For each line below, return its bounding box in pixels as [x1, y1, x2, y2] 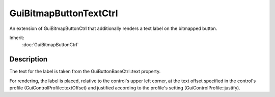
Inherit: [9, 35, 24, 41]
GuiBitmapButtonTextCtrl [9, 8, 118, 19]
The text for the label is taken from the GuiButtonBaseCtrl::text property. [9, 69, 161, 75]
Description [9, 55, 48, 63]
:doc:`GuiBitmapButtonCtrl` [22, 42, 79, 48]
